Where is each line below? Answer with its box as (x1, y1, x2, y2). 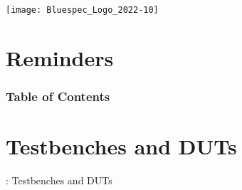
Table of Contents (6, 87, 110, 105)
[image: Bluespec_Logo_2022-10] (6, 5, 159, 15)
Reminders (6, 43, 114, 72)
